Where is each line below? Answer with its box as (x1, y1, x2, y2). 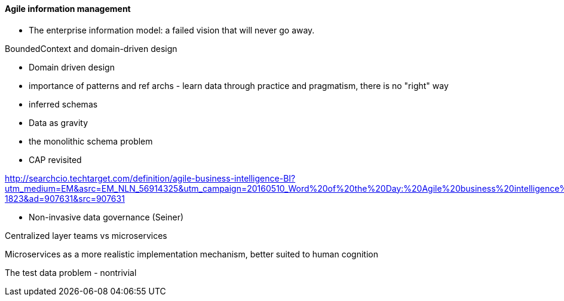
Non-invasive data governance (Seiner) (29, 211, 184, 222)
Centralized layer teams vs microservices (5, 230, 167, 241)
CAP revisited (29, 154, 82, 165)
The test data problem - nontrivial (5, 267, 137, 278)
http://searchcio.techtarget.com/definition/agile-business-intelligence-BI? (5, 173, 296, 183)
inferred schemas (29, 99, 98, 109)
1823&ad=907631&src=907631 (5, 193, 125, 204)
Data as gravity (29, 117, 88, 128)
